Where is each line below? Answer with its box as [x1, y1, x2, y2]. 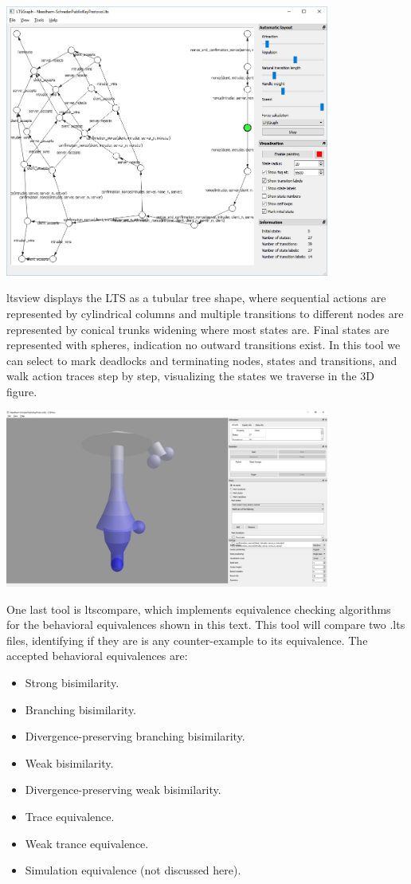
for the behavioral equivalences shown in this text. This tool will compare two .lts [6, 616, 405, 633]
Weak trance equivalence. [25, 835, 149, 851]
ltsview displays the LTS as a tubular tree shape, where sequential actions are [6, 289, 386, 306]
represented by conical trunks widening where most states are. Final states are [6, 320, 389, 337]
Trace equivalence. [25, 807, 115, 824]
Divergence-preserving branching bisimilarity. [25, 728, 245, 745]
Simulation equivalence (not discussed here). [25, 862, 241, 878]
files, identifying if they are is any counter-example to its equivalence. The [6, 631, 368, 648]
